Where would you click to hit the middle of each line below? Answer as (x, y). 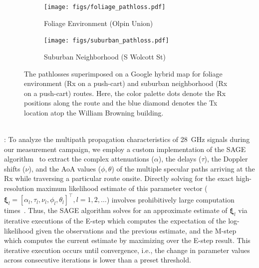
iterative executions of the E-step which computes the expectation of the (115, 220)
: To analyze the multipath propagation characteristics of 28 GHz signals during (127, 139)
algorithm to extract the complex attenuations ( (79, 159)
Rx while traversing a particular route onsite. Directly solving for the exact (119, 178)
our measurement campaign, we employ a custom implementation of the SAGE (125, 149)
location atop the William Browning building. (94, 112)
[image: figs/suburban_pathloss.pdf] (107, 41)
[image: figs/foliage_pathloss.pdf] (105, 7)
